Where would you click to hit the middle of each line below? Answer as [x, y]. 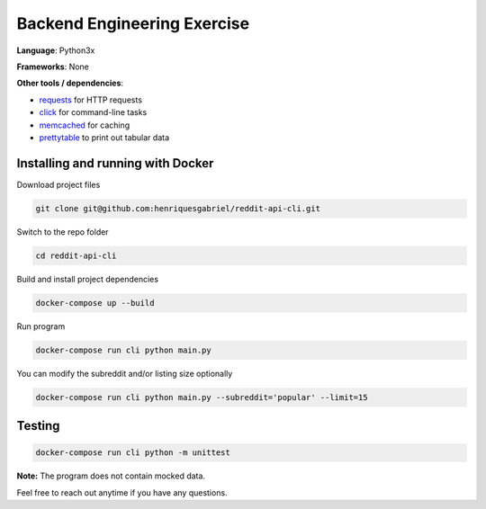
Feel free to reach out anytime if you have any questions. [122, 492]
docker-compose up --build [95, 303]
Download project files [58, 184]
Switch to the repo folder [63, 232]
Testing [38, 426]
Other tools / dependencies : [70, 83]
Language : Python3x [56, 50]
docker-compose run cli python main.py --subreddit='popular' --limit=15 [202, 397]
